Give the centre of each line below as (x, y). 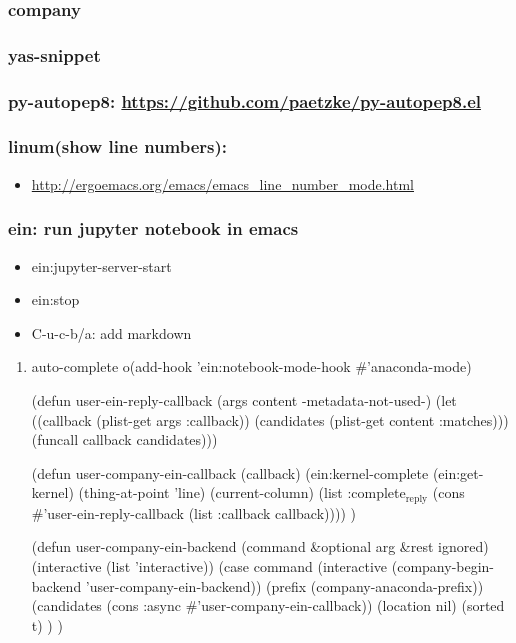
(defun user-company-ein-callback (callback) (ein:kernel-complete (230, 472)
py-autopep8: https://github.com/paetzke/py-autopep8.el (244, 100)
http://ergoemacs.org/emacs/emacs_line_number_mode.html (223, 183)
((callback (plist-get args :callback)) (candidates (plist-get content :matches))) (270, 419)
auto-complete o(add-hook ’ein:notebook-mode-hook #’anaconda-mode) (251, 366)
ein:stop (55, 299)
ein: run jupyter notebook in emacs (153, 228)
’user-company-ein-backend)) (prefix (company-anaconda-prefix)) (284, 585)
